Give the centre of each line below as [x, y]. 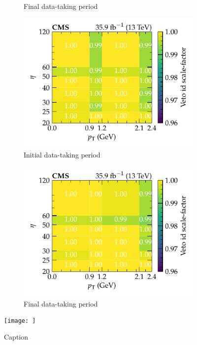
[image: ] [20, 321]
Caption [16, 337]
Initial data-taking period [62, 155]
